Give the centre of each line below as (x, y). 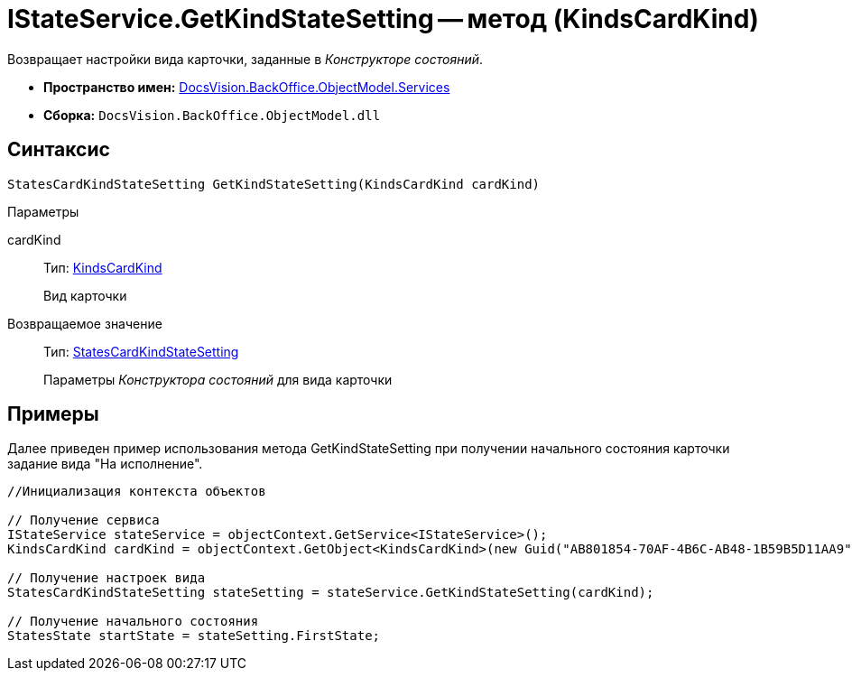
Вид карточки (85, 295)
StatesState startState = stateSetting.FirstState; (194, 636)
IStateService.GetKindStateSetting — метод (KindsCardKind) (383, 19)
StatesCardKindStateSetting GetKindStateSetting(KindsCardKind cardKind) (274, 184)
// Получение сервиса (83, 520)
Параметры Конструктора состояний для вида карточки (218, 379)
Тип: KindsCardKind (103, 267)
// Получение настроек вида (106, 578)
